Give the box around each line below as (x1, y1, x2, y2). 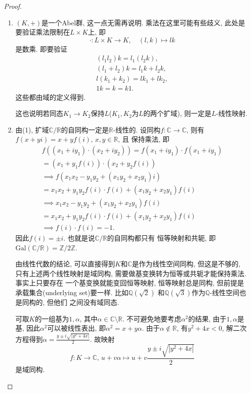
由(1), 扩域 (15, 124, 49, 134)
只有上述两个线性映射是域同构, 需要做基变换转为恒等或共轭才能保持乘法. (15, 268, 247, 278)
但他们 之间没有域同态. (47, 297, 119, 307)
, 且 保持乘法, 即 (118, 134, 170, 144)
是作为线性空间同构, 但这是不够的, (132, 259, 241, 269)
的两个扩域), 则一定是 (143, 108, 212, 118)
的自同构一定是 (61, 124, 109, 134)
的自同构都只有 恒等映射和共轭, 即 (107, 233, 216, 243)
